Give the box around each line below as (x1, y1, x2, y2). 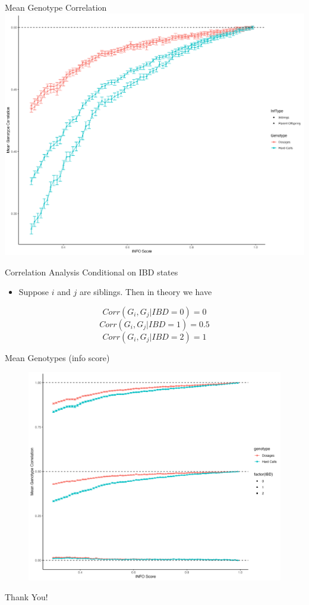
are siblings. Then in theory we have (79, 286, 212, 298)
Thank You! (5, 591, 48, 603)
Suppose (18, 286, 49, 298)
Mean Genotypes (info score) (5, 351, 110, 363)
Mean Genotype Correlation (5, 1, 107, 13)
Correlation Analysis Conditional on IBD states (5, 265, 178, 278)
